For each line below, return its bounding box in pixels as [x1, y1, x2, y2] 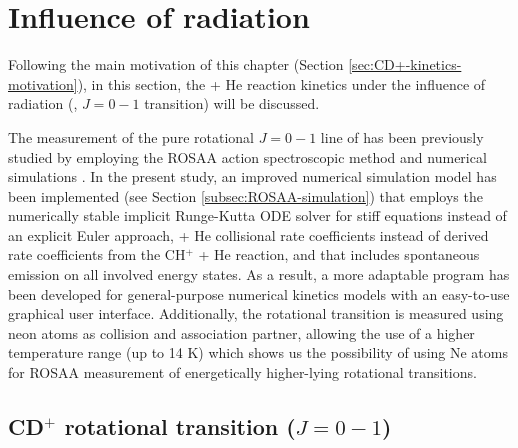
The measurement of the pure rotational [8, 126, 254, 147]
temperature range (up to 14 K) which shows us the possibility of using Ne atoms [8, 342, 508, 363]
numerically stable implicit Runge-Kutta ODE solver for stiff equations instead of [8, 205, 507, 226]
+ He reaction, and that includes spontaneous [198, 244, 480, 265]
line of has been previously [320, 126, 484, 147]
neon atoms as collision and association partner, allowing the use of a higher [8, 322, 475, 343]
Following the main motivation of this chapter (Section [8, 54, 344, 75]
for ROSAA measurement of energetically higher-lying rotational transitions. [8, 362, 477, 383]
